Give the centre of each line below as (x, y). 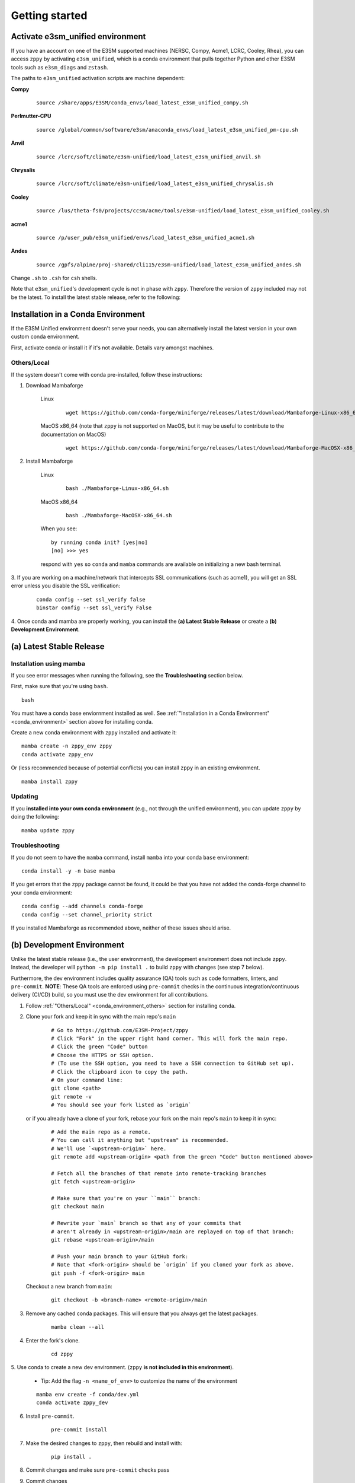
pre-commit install (79, 1430)
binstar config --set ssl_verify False (94, 608)
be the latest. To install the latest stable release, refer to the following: (96, 297)
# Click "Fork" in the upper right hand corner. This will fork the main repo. (170, 1039)
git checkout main (78, 1207)
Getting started (49, 15)
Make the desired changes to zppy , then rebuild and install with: (104, 1443)
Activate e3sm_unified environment (78, 36)
